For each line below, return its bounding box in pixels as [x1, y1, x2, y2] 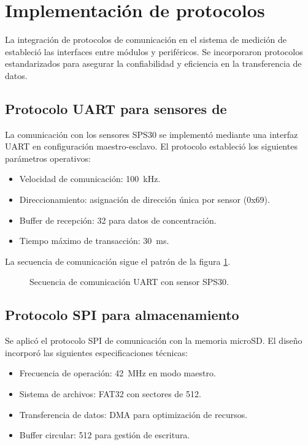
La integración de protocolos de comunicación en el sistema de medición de [5, 33, 287, 46]
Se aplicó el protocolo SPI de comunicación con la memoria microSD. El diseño [5, 334, 302, 347]
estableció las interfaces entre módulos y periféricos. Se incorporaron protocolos [5, 45, 303, 58]
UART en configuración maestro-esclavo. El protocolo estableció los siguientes [5, 140, 298, 153]
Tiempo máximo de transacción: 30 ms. [19, 234, 169, 247]
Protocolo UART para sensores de [5, 99, 227, 118]
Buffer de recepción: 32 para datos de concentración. [19, 213, 217, 226]
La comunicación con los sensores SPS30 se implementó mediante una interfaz [5, 127, 298, 140]
